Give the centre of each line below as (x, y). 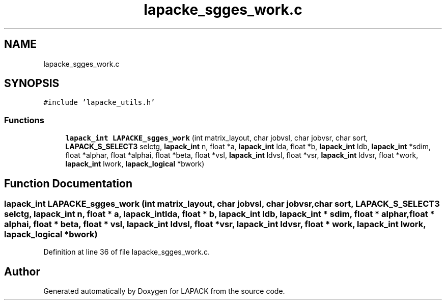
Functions (24, 120)
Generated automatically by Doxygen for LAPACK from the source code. (164, 291)
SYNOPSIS (32, 84)
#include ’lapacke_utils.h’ (99, 103)
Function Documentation (68, 183)
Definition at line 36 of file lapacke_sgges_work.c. (127, 252)
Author (22, 271)
